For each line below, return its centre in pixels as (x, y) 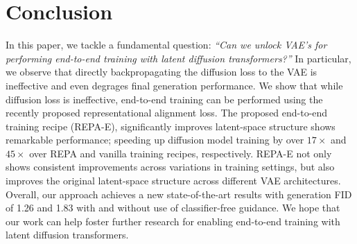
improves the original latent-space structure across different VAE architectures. (173, 181)
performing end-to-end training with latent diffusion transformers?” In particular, (178, 58)
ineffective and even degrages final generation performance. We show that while (174, 85)
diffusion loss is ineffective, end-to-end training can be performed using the (164, 99)
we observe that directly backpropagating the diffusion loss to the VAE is (162, 72)
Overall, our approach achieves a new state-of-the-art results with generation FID (179, 194)
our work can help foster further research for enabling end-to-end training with (173, 221)
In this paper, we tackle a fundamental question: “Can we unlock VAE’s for (166, 45)
